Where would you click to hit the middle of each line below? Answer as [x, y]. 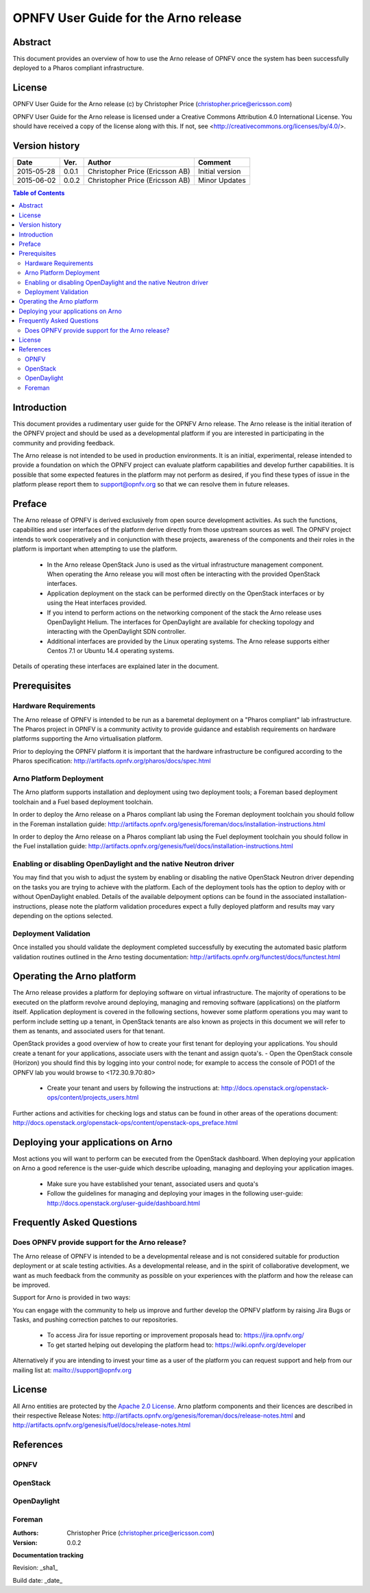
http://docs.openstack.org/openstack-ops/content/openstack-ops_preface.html [125, 1123]
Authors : [26, 1533]
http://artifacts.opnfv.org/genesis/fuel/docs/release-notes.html [102, 1425]
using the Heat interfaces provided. [97, 603]
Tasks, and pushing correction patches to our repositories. [95, 1320]
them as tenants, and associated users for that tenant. [89, 1031]
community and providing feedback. [64, 443]
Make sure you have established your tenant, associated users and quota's [153, 1184]
